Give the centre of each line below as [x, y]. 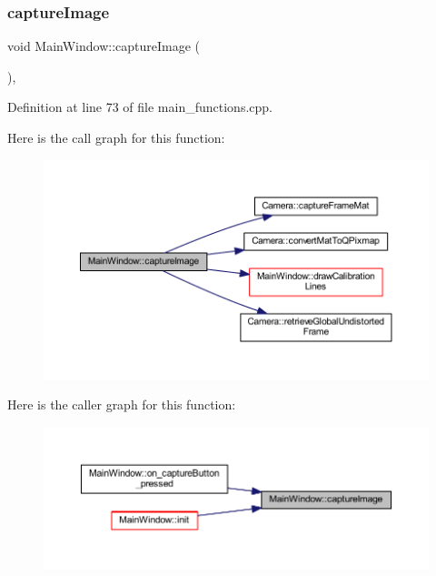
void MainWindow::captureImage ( [104, 46]
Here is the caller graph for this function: [122, 404]
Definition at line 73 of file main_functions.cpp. [140, 107]
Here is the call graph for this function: [116, 137]
